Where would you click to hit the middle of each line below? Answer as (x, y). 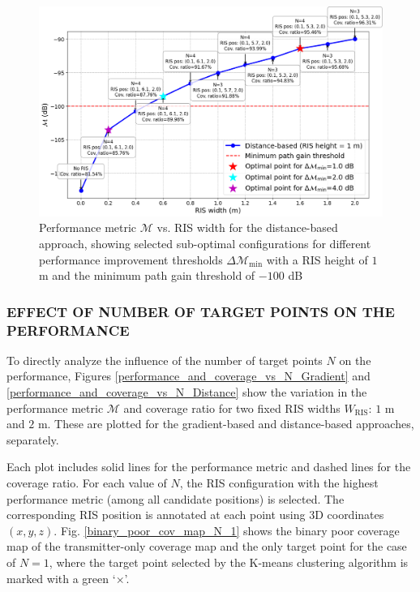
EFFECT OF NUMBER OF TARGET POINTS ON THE (201, 311)
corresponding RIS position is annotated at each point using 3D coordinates (195, 515)
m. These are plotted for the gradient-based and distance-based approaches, (226, 424)
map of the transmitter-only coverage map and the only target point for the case (207, 546)
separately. (33, 439)
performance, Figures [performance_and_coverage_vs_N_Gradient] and (189, 376)
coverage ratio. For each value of (87, 483)
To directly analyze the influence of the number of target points (165, 360)
